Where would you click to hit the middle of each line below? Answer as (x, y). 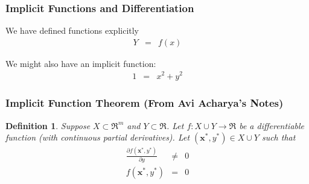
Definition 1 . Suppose (48, 125)
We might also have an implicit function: (81, 63)
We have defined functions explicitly (72, 30)
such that (279, 137)
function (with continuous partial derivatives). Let (98, 137)
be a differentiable (272, 125)
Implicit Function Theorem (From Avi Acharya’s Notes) (145, 103)
